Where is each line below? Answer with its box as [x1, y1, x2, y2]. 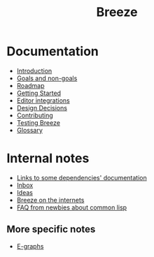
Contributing [16, 111, 53, 119]
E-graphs [16, 242, 44, 250]
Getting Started [16, 89, 61, 97]
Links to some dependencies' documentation [16, 173, 148, 182]
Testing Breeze [16, 118, 61, 126]
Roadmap [16, 81, 45, 89]
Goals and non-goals [16, 74, 78, 82]
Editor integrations [16, 96, 71, 105]
